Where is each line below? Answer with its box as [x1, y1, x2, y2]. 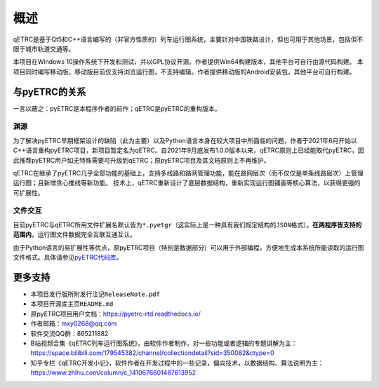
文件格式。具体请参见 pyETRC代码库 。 [13, 253, 123, 262]
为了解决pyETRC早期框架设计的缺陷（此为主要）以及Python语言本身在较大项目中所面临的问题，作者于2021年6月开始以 [13, 136, 357, 145]
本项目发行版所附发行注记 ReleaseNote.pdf [30, 290, 161, 298]
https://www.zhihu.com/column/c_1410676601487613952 [30, 368, 197, 377]
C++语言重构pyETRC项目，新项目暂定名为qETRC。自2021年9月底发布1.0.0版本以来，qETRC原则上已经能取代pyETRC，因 [13, 146, 364, 154]
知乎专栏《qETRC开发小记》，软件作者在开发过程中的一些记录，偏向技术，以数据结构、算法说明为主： [30, 359, 324, 367]
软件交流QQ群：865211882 [30, 329, 109, 337]
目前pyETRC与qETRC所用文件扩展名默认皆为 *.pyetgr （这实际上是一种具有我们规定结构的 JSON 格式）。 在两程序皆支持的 [13, 220, 362, 229]
